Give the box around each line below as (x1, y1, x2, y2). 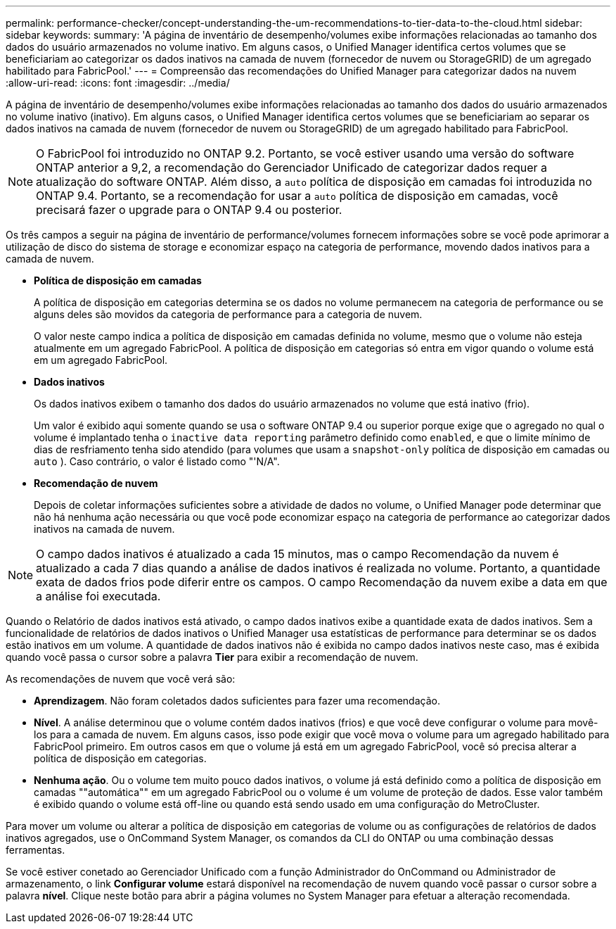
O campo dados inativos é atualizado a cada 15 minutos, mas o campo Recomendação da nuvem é (36, 547, 559, 561)
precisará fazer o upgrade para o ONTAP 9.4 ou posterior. (36, 203, 342, 217)
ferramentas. (6, 844, 65, 856)
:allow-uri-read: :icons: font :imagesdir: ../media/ (6, 77, 230, 89)
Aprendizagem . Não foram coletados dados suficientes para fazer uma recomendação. (34, 695, 440, 707)
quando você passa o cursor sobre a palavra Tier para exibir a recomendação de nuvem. (6, 651, 418, 663)
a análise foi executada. (36, 589, 161, 603)
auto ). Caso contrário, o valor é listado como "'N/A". (34, 455, 280, 467)
